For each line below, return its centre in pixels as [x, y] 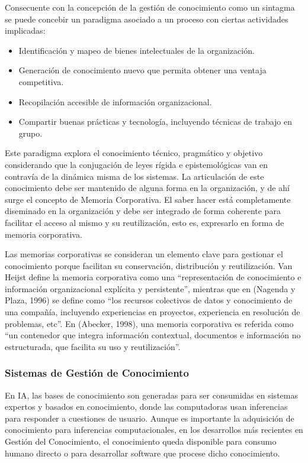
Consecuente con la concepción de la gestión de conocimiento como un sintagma [150, 7]
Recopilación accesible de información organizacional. [115, 101]
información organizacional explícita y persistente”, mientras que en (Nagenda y [150, 288]
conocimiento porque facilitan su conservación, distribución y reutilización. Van [149, 265]
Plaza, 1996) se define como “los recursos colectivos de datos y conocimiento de [149, 300]
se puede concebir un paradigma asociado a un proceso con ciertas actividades [147, 19]
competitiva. [41, 81]
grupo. [31, 133]
